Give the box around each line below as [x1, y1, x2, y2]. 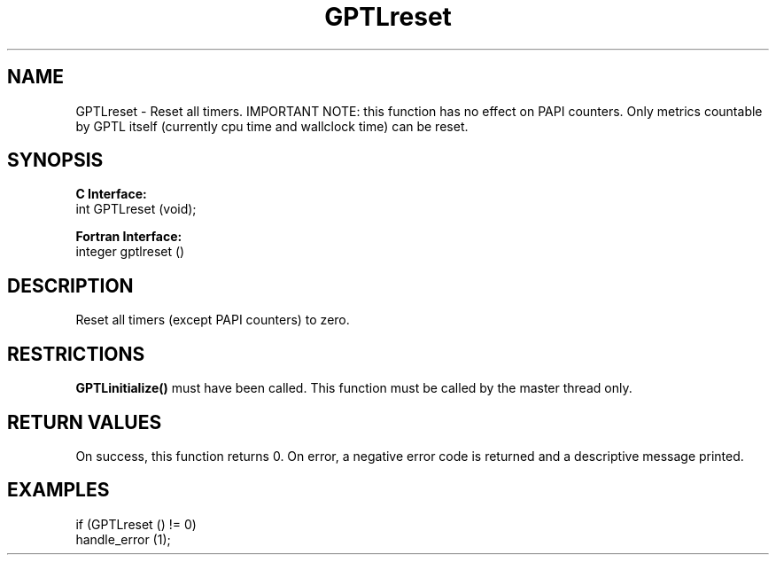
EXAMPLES [7, 479, 110, 502]
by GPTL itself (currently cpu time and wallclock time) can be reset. [75, 118, 469, 134]
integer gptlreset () [75, 244, 185, 260]
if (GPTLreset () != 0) [75, 516, 197, 532]
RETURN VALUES [7, 410, 162, 433]
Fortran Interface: [75, 229, 182, 245]
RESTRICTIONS [7, 342, 145, 365]
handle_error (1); [75, 531, 171, 547]
